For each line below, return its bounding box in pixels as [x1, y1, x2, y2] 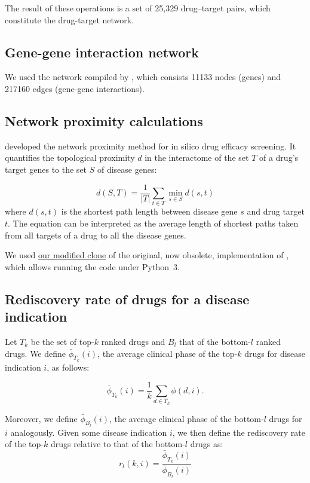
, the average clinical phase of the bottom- [109, 412, 264, 424]
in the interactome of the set [145, 151, 249, 164]
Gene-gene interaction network [5, 42, 199, 61]
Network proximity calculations [5, 111, 203, 130]
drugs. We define [5, 347, 66, 359]
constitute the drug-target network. [5, 13, 134, 26]
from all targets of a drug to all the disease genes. [5, 228, 186, 241]
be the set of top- [30, 335, 94, 347]
